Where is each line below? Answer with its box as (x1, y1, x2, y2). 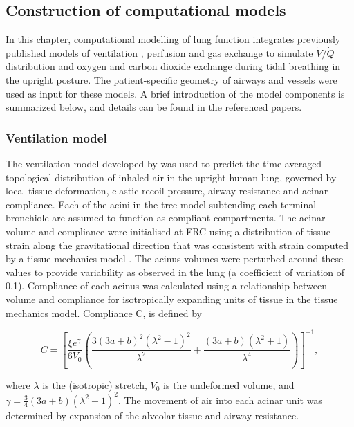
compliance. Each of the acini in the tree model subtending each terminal (6, 197, 317, 211)
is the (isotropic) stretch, (42, 377, 147, 392)
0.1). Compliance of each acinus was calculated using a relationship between (6, 278, 328, 293)
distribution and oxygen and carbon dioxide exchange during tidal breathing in (6, 59, 341, 73)
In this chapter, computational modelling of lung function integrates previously (6, 32, 341, 46)
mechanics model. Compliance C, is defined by (6, 305, 203, 320)
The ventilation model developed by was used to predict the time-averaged (6, 156, 322, 170)
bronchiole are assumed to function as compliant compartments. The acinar (6, 210, 326, 225)
